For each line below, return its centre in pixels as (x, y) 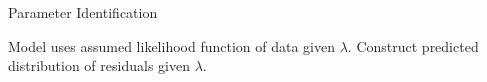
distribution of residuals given (99, 65)
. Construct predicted (413, 45)
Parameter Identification (83, 12)
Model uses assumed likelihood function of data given (171, 45)
